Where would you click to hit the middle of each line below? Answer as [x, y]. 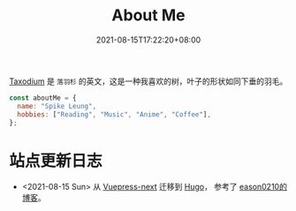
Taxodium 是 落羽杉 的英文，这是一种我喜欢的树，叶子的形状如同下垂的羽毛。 [148, 81]
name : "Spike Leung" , [57, 106]
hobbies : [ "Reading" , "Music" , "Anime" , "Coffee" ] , [114, 114]
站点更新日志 [56, 161]
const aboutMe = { [43, 98]
